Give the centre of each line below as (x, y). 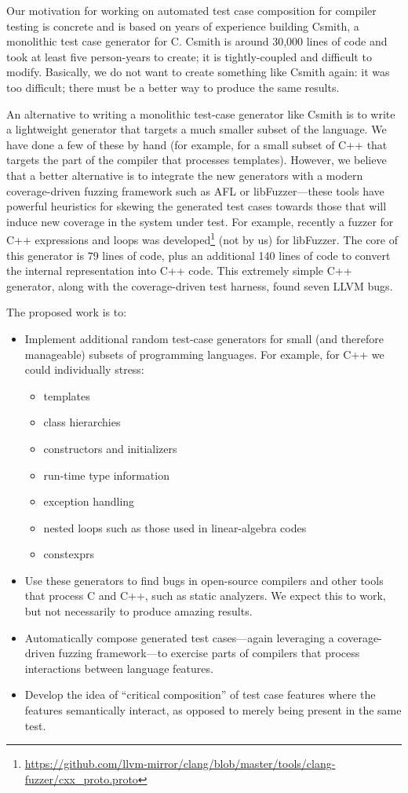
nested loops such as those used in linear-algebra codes (175, 527)
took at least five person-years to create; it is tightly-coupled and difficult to (189, 56)
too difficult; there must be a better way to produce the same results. (173, 87)
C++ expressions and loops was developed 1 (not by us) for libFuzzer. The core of (202, 238)
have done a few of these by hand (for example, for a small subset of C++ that (197, 144)
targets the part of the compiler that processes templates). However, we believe (197, 160)
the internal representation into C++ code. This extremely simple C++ (179, 270)
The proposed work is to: (67, 312)
